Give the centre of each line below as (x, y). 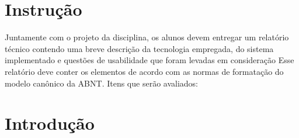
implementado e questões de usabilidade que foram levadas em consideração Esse (149, 60)
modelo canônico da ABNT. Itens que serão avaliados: (101, 83)
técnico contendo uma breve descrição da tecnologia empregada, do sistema (139, 48)
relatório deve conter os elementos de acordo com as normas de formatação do (144, 71)
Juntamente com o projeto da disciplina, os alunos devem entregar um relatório (147, 37)
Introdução (50, 123)
